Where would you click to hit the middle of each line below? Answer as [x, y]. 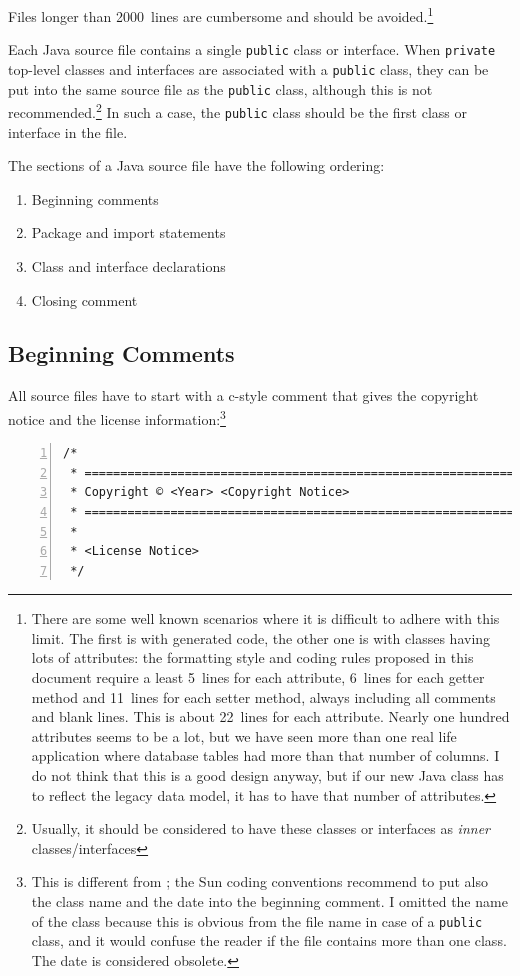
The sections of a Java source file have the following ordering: [196, 165]
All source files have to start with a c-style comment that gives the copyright [243, 395]
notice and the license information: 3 [117, 417]
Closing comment [84, 299]
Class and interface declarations [128, 265]
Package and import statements [128, 232]
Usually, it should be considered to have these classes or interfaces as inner [260, 828]
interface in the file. [68, 131]
